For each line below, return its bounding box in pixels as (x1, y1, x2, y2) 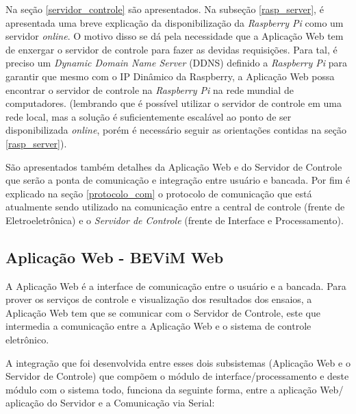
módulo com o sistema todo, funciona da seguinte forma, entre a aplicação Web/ (5, 382, 344, 396)
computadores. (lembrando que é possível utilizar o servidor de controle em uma (5, 96, 342, 110)
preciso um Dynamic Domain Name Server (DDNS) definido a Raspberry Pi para (5, 56, 347, 70)
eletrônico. (5, 332, 49, 347)
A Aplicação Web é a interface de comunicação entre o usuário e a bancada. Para (5, 278, 346, 293)
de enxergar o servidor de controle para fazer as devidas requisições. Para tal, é (5, 42, 338, 56)
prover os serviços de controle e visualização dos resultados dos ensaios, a (5, 292, 312, 306)
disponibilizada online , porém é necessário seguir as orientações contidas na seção (5, 123, 347, 137)
